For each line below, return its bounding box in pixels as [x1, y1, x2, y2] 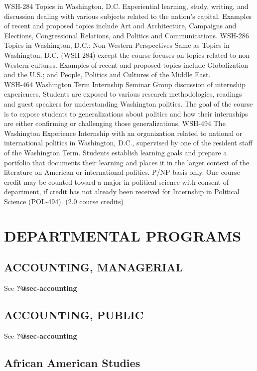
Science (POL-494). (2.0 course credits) [4, 196, 124, 206]
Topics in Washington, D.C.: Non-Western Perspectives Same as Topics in [4, 40, 230, 50]
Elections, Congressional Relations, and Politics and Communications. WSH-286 [4, 30, 249, 40]
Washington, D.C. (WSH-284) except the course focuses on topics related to [4, 49, 236, 60]
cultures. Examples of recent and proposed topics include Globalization [31, 59, 249, 70]
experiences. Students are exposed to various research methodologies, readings [4, 89, 242, 99]
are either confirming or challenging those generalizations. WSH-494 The [4, 118, 226, 128]
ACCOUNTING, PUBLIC [4, 307, 144, 323]
